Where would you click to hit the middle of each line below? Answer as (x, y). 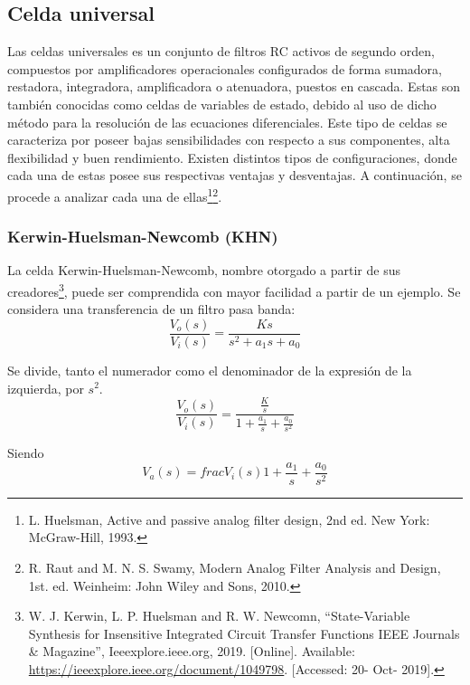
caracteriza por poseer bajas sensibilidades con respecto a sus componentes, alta (229, 140)
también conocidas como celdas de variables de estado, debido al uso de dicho (222, 104)
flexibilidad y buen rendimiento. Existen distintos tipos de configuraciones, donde (232, 157)
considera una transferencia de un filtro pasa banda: (151, 309)
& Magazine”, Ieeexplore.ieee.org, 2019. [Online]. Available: (192, 651)
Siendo (26, 453)
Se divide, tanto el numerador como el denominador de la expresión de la (210, 370)
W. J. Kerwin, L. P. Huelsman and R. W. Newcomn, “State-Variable (219, 616)
